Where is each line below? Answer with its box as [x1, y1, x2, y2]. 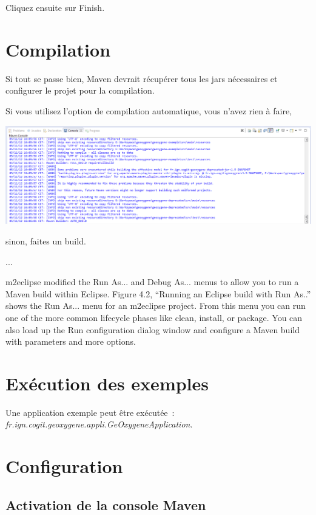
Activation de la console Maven [5, 495, 206, 514]
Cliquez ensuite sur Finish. [5, 1, 105, 13]
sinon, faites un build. [5, 235, 86, 247]
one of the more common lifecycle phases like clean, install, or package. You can [5, 311, 303, 323]
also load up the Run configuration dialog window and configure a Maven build [5, 323, 300, 336]
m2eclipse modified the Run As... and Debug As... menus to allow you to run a [5, 275, 299, 288]
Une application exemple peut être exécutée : [5, 406, 175, 418]
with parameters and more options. [5, 335, 136, 348]
